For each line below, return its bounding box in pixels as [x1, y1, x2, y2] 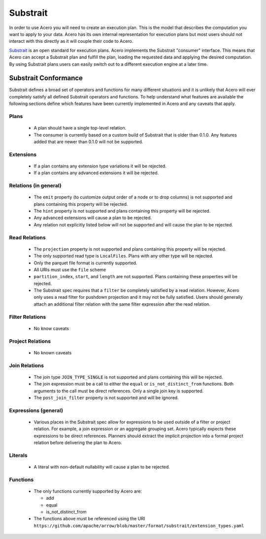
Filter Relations [9, 313, 46, 320]
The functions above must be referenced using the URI [33, 516, 145, 522]
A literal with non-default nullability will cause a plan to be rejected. [33, 464, 170, 470]
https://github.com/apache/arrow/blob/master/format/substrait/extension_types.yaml [33, 523, 244, 529]
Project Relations [9, 338, 51, 345]
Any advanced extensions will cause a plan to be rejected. [33, 215, 152, 221]
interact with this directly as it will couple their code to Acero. [9, 38, 133, 44]
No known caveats [33, 349, 72, 355]
